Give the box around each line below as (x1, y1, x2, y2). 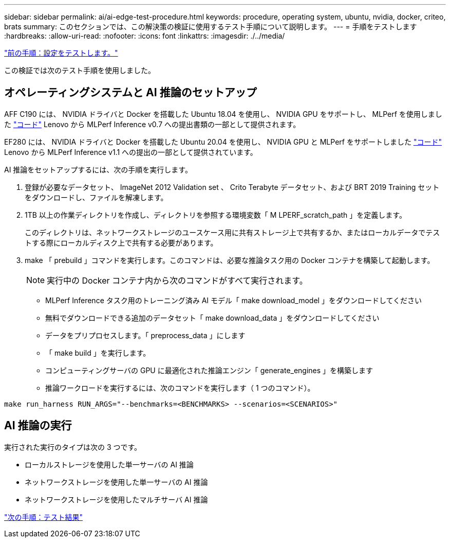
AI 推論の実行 (4, 419, 72, 432)
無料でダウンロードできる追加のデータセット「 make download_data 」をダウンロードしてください (45, 313, 380, 322)
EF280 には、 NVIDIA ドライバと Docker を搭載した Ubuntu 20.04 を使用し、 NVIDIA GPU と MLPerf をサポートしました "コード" (4, 137, 442, 146)
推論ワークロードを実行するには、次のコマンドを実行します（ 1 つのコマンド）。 (45, 383, 315, 392)
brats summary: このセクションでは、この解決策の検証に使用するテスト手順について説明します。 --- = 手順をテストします (4, 22, 417, 31)
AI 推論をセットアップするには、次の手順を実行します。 (4, 165, 192, 174)
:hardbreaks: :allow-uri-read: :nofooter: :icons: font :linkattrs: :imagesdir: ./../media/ (4, 31, 285, 40)
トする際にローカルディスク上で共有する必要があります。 (25, 238, 218, 247)
